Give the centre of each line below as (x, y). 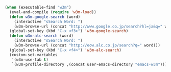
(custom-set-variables (33, 55)
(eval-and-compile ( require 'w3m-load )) (53, 12)
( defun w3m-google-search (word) (45, 17)
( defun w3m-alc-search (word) (41, 36)
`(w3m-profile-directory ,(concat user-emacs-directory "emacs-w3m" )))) (90, 64)
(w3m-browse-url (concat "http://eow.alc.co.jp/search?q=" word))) (87, 45)
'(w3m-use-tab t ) (30, 59)
